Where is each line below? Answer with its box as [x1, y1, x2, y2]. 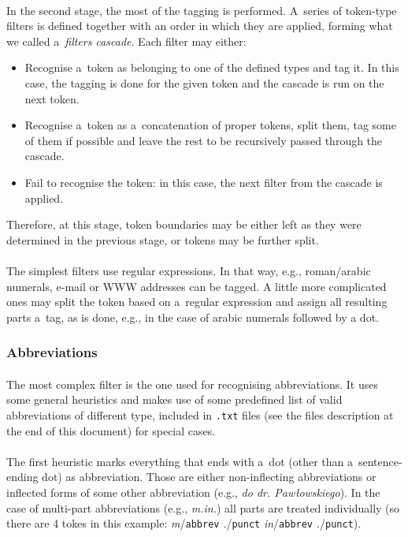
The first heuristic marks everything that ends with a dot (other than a [6, 453, 353, 469]
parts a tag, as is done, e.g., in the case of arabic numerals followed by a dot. [6, 308, 379, 325]
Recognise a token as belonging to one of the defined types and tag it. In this [24, 59, 399, 76]
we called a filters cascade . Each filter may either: [6, 32, 247, 49]
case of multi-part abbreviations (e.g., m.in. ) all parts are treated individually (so [6, 499, 400, 516]
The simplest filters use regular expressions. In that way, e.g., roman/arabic [6, 262, 371, 278]
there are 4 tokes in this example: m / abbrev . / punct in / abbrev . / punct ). [6, 515, 362, 531]
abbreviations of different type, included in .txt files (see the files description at [6, 406, 394, 423]
